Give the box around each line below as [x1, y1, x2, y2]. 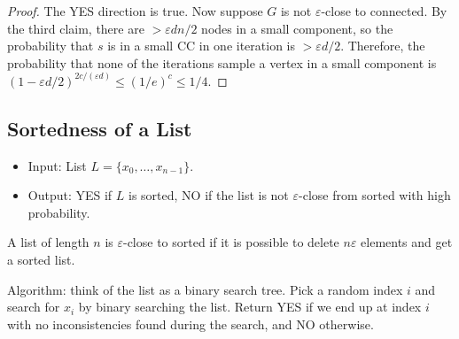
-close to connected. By [321, 2, 447, 19]
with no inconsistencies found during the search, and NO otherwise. [7, 314, 374, 333]
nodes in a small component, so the [201, 19, 393, 37]
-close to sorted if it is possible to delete [122, 233, 339, 251]
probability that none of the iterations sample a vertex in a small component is [7, 53, 437, 72]
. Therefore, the [340, 36, 425, 55]
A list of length [7, 233, 89, 251]
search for [7, 297, 60, 316]
